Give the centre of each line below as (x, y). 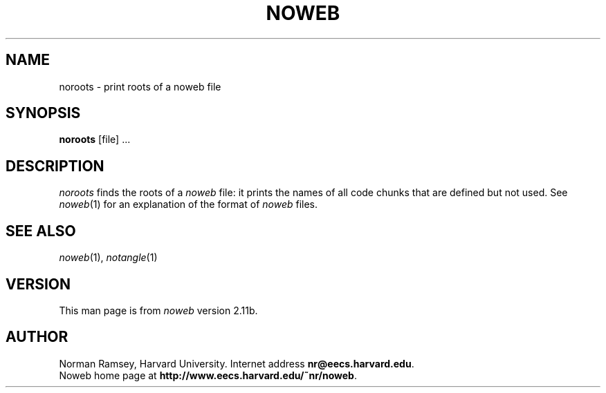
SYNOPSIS (43, 113)
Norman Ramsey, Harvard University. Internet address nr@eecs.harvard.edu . (237, 363)
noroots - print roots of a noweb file (140, 86)
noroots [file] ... (95, 140)
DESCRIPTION (55, 166)
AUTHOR (37, 337)
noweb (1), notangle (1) (108, 258)
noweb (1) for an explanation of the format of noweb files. (189, 204)
